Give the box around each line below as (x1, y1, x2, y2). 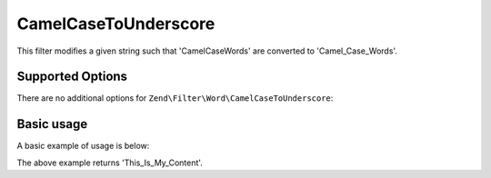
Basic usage (16, 116, 88, 132)
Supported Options (16, 69, 127, 84)
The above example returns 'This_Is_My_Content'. (16, 157, 204, 168)
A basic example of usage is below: (16, 141, 150, 152)
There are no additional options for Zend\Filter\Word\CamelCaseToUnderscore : (16, 93, 334, 104)
